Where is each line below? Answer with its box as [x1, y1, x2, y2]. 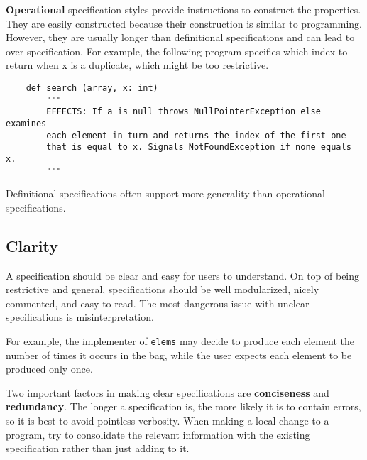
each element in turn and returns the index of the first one [46, 130, 346, 141]
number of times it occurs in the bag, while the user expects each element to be [6, 347, 352, 362]
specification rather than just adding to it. [6, 441, 190, 456]
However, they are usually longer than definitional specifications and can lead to [6, 30, 355, 45]
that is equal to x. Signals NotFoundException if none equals [46, 142, 351, 153]
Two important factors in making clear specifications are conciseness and [6, 385, 329, 400]
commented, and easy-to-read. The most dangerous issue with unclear [6, 295, 310, 310]
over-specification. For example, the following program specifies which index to [6, 43, 348, 58]
